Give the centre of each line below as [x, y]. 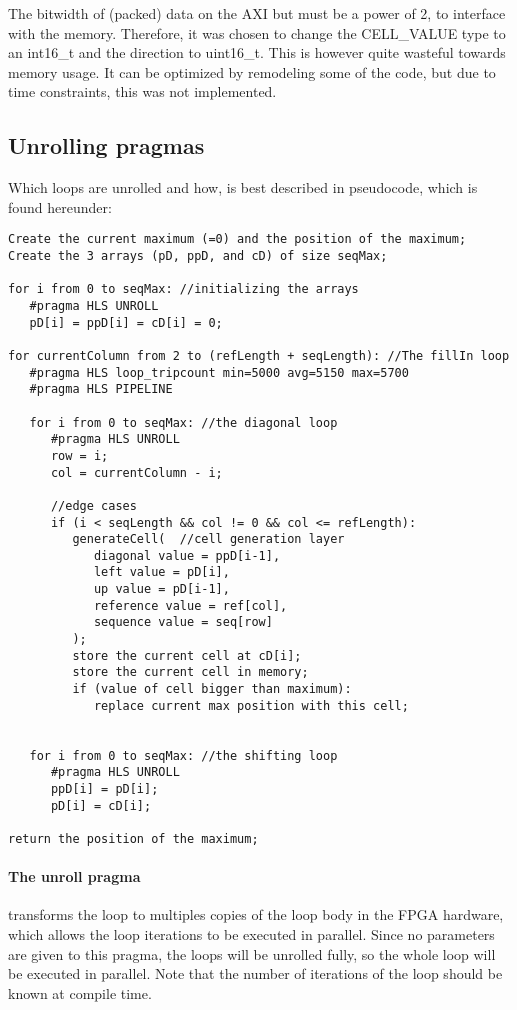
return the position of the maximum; [133, 838]
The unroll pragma [74, 876]
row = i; [79, 455]
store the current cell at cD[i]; [187, 655]
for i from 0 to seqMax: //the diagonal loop [183, 422]
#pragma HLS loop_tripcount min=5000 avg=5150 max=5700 [219, 372]
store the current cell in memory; [190, 672]
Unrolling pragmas [106, 145]
